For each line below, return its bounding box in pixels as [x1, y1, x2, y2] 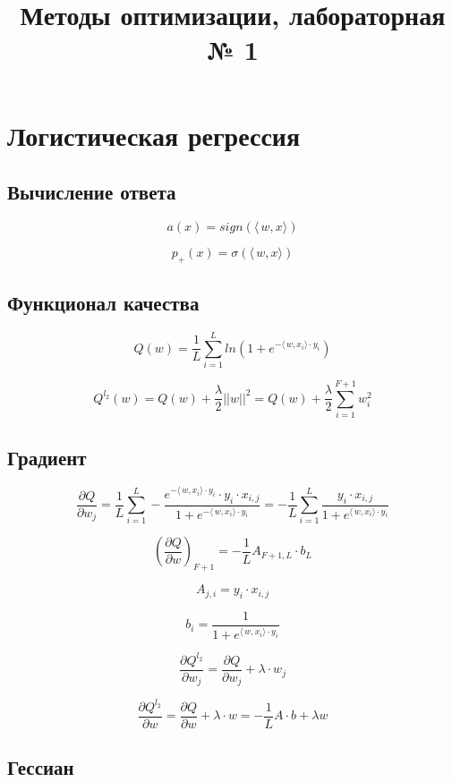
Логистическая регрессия [7, 116, 301, 153]
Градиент [7, 443, 87, 471]
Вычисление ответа [7, 178, 176, 206]
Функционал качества [7, 289, 200, 317]
